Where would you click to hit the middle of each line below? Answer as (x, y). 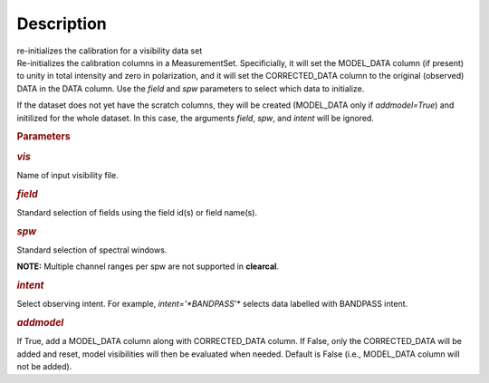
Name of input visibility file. (67, 175)
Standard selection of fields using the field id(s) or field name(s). (137, 212)
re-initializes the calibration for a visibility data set (110, 51)
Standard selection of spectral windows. (92, 250)
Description (62, 24)
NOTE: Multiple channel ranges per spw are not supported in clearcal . (148, 266)
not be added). (44, 367)
